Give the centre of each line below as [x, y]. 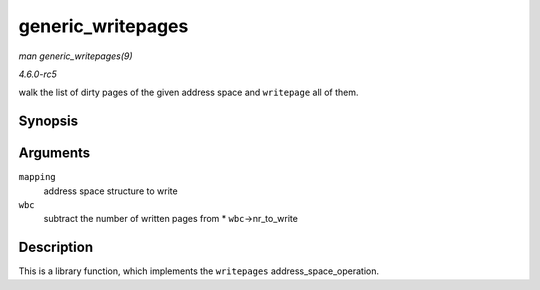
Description [56, 247]
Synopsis [48, 121]
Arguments [54, 153]
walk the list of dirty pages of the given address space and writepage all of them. [188, 92]
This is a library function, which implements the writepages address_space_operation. [199, 271]
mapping [37, 177]
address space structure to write [111, 191]
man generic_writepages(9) [76, 56]
